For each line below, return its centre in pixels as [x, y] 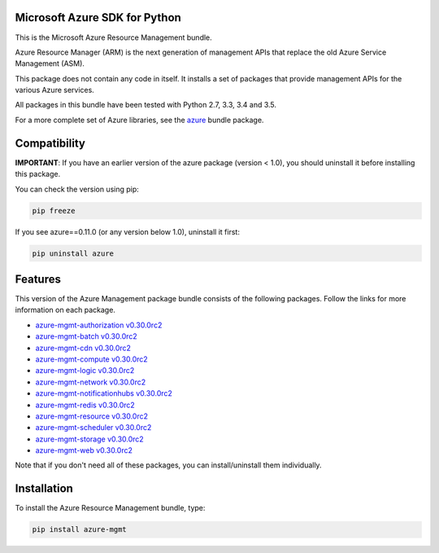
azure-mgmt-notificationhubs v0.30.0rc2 [104, 393]
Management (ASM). [50, 64]
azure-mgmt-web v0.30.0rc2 [84, 450]
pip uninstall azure [73, 253]
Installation [44, 489]
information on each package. [65, 310]
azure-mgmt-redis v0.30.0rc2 [85, 405]
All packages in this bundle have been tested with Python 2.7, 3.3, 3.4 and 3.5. [146, 105]
